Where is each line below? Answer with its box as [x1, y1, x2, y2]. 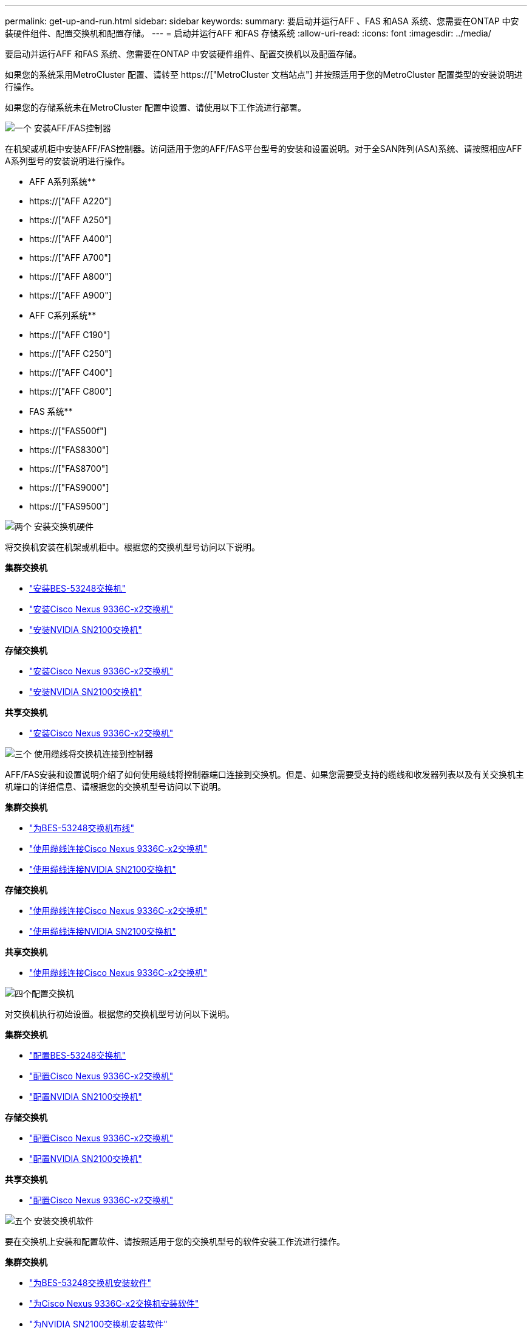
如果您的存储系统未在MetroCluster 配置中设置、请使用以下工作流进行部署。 [5, 102, 306, 112]
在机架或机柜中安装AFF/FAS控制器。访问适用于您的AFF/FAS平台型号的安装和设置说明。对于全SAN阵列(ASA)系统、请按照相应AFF [5, 144, 522, 154]
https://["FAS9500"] [29, 501, 109, 511]
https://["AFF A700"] [29, 252, 111, 263]
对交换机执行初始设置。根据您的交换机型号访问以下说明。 [5, 1009, 234, 1019]
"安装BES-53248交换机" [29, 583, 126, 593]
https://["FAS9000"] [29, 482, 109, 493]
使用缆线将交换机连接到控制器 [33, 749, 153, 759]
